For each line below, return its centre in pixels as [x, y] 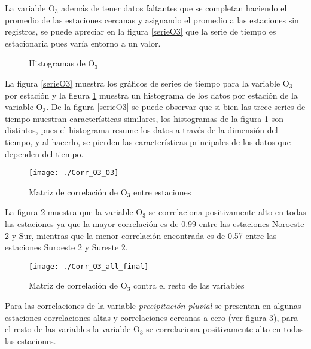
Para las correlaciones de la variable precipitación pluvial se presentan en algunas [153, 305]
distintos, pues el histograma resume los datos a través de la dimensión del [141, 130]
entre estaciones [162, 192]
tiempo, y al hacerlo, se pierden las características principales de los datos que [148, 141]
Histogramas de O [62, 63]
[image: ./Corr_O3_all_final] [89, 266]
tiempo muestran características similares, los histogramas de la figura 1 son [144, 118]
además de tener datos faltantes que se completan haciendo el [174, 8]
